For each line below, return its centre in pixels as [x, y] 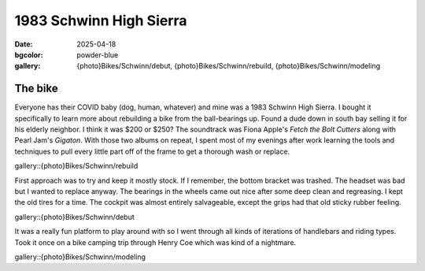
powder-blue [98, 54]
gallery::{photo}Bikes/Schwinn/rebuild [76, 166]
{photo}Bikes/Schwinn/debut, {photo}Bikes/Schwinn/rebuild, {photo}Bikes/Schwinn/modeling [229, 66]
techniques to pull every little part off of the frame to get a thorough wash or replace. [152, 151]
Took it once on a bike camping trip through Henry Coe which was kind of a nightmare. [155, 242]
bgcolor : [29, 54]
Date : [24, 44]
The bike [36, 89]
